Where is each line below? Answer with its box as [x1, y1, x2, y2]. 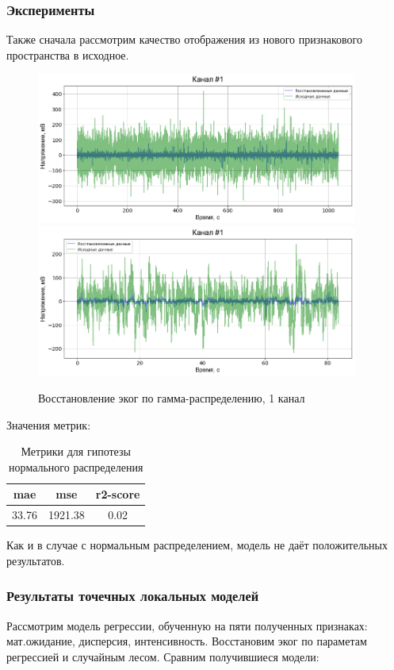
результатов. [6, 552, 65, 568]
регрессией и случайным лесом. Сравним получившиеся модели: [6, 648, 319, 664]
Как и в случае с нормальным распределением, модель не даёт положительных [6, 537, 388, 553]
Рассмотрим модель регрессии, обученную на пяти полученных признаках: [6, 617, 368, 633]
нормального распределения [9, 458, 143, 475]
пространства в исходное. [6, 46, 129, 63]
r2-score [95, 486, 140, 502]
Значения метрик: [6, 416, 91, 433]
